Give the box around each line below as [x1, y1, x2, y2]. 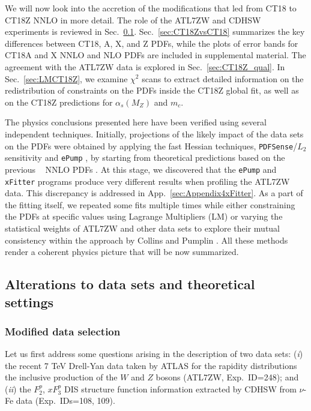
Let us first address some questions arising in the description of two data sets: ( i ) [5, 347, 303, 360]
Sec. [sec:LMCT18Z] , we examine [5, 72, 128, 85]
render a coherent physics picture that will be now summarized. [5, 245, 239, 258]
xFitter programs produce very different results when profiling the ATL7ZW [5, 175, 290, 187]
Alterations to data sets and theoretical [5, 275, 255, 293]
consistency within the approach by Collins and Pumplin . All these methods [5, 233, 288, 246]
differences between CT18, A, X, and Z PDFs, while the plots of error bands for [5, 37, 298, 49]
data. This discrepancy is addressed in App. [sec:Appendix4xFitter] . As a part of [5, 187, 303, 199]
